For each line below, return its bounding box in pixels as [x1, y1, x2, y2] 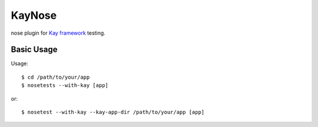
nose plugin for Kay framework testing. [11, 29, 105, 36]
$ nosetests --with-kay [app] [21, 82, 109, 89]
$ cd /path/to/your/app [21, 73, 90, 81]
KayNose [11, 9, 57, 22]
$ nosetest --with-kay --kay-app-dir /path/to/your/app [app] [21, 109, 205, 116]
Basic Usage [11, 45, 58, 55]
